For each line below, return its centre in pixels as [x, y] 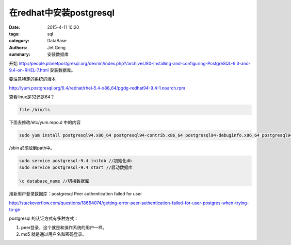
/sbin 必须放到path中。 [32, 148]
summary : [20, 54]
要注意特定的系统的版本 [32, 79]
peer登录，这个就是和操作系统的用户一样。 [64, 227]
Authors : [18, 47]
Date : [15, 27]
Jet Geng [57, 47]
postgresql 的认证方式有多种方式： [44, 218]
